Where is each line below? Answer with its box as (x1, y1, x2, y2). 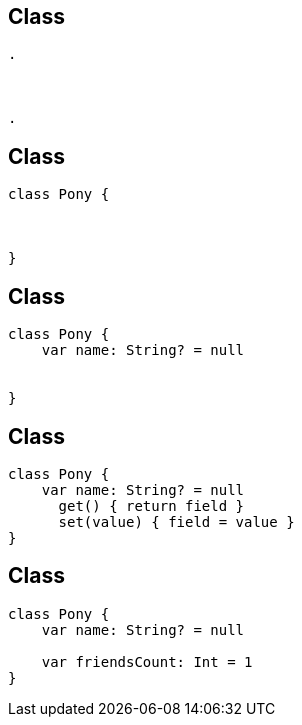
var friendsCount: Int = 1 (41, 653, 253, 670)
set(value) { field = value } (58, 513, 295, 530)
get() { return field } (58, 497, 245, 514)
